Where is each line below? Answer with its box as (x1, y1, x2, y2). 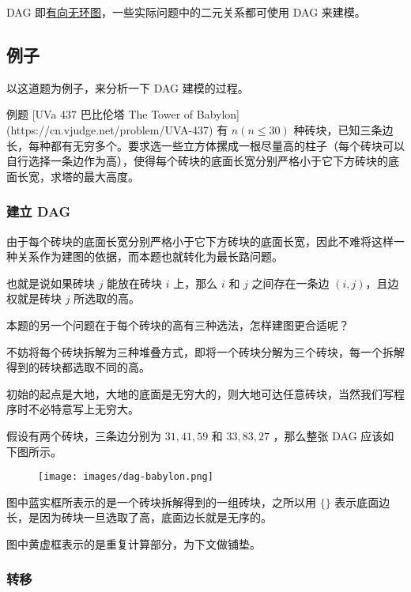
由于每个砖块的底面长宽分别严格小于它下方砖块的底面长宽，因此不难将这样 (6, 232, 394, 249)
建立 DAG (6, 202, 71, 221)
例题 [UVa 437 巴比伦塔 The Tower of (6, 106, 194, 123)
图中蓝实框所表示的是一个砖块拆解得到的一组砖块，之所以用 (6, 493, 316, 510)
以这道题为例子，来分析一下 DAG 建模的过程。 (6, 79, 249, 96)
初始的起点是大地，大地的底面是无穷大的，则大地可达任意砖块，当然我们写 (6, 385, 394, 402)
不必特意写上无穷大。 (28, 401, 139, 417)
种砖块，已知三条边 (293, 121, 394, 138)
